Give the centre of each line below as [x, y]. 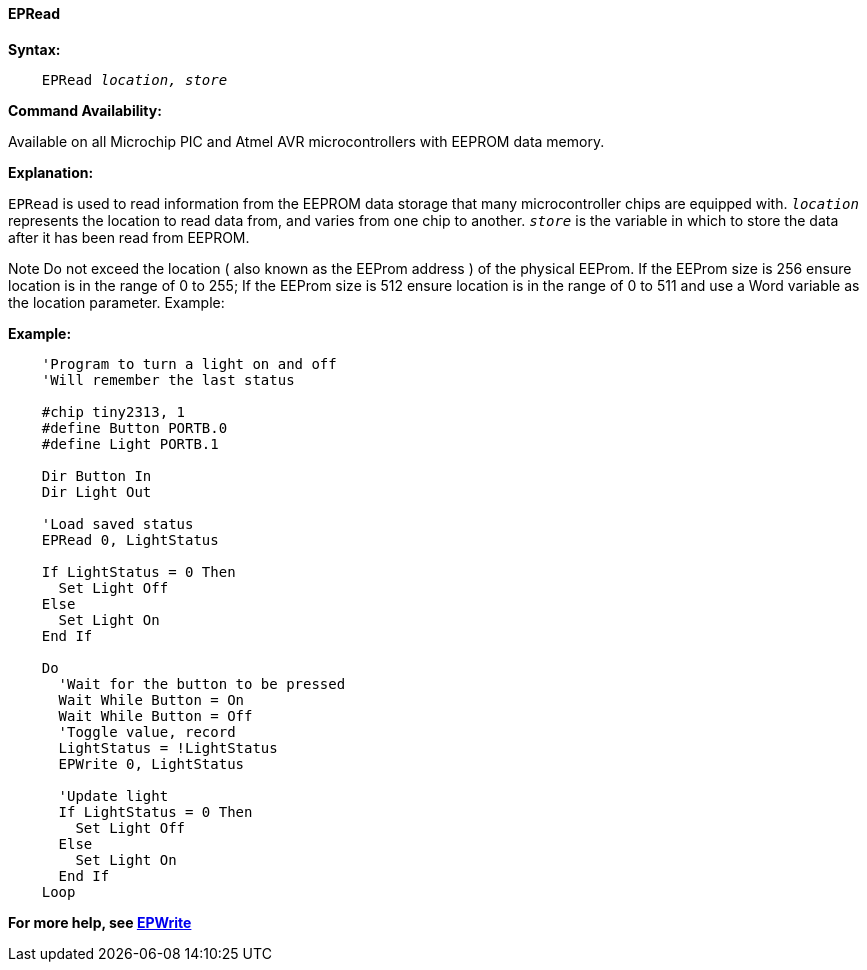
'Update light [113, 795]
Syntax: [34, 49]
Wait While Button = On [151, 699]
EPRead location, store [134, 79]
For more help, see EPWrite [100, 922]
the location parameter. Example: [116, 302]
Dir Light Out [96, 491]
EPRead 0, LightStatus [130, 539]
